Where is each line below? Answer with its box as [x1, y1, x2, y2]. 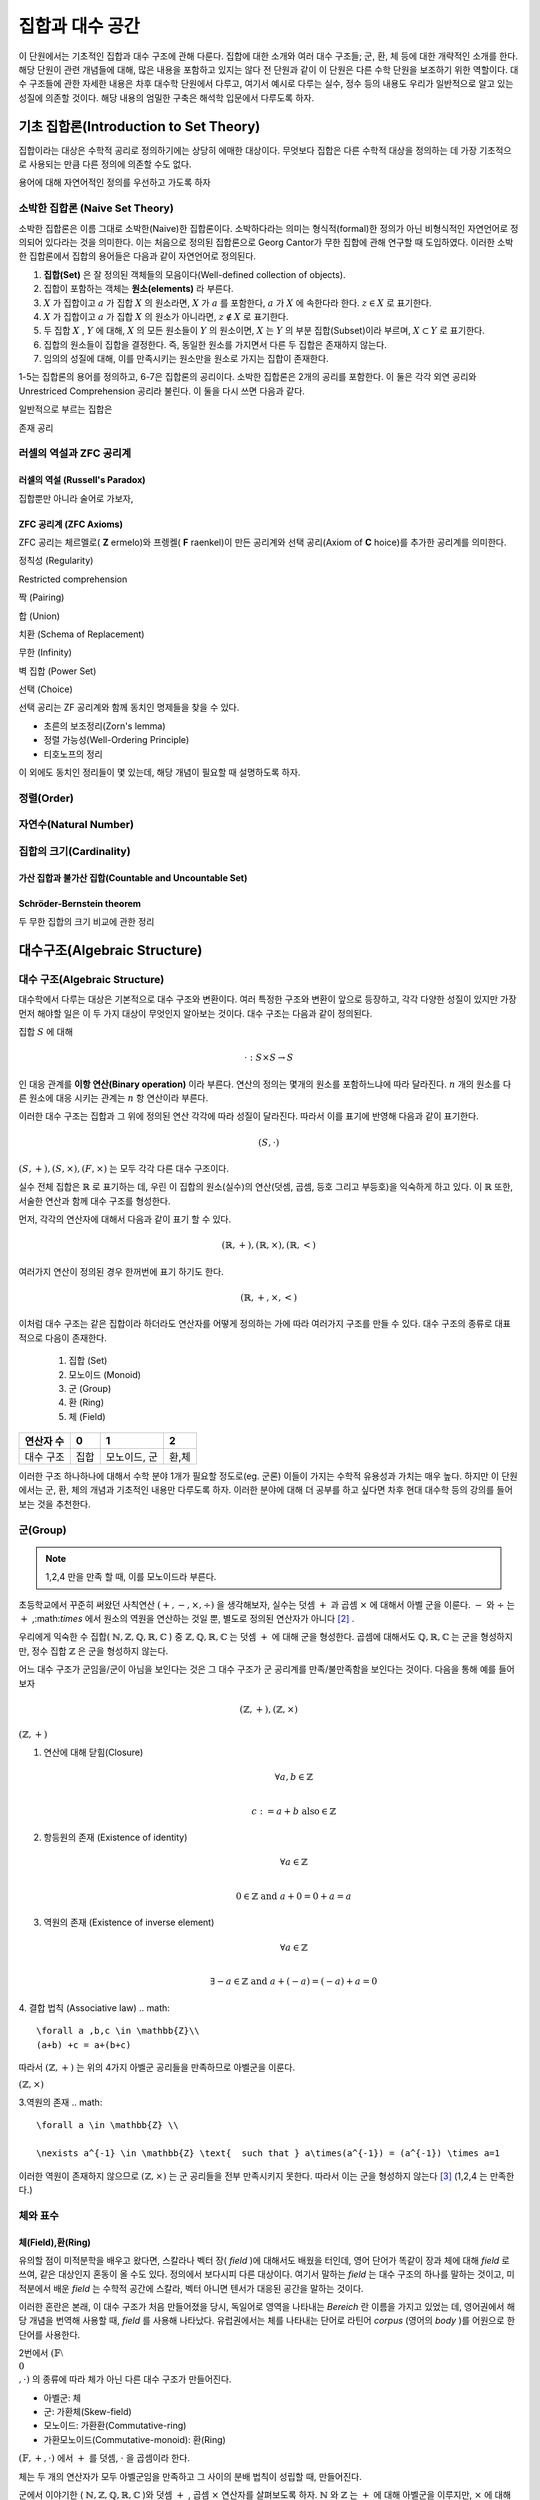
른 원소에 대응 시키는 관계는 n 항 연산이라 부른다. [18, 1092, 209, 1104]
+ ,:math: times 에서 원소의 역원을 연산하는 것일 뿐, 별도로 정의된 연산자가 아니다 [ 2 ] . [20, 1612, 355, 1624]
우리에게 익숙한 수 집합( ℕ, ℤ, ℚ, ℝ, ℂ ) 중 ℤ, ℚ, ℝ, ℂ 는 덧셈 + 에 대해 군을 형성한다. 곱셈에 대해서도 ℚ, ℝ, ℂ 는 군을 [18, 1631, 479, 1643]
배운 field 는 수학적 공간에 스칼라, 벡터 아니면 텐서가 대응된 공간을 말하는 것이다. [53, 2282, 364, 2294]
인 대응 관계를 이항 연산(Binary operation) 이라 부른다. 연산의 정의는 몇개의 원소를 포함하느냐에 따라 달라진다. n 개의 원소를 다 [18, 1078, 512, 1090]
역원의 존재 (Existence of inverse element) [43, 1916, 215, 1929]
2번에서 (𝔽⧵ [18, 2347, 64, 2359]
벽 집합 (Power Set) [18, 665, 97, 677]
